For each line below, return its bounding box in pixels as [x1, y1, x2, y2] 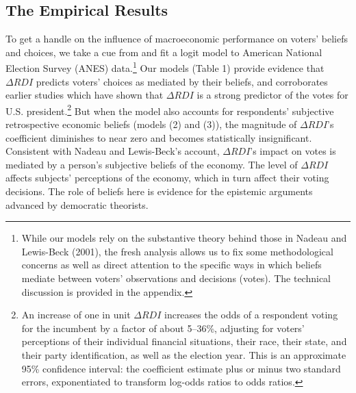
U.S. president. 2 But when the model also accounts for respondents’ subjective [5, 101, 334, 118]
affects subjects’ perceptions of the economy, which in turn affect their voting [5, 170, 329, 185]
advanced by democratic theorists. [5, 197, 149, 212]
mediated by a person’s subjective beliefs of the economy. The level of [5, 157, 298, 171]
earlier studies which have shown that [5, 88, 164, 102]
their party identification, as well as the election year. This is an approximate [21, 347, 346, 362]
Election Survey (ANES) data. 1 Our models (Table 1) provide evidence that [5, 59, 325, 75]
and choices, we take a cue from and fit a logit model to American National [5, 45, 322, 59]
